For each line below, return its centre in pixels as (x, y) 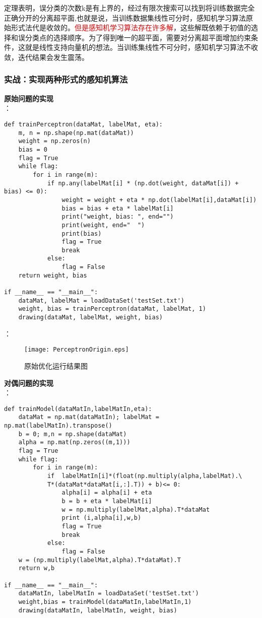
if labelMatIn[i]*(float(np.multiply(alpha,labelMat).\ (145, 476)
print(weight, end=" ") (103, 225)
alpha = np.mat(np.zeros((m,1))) (74, 442)
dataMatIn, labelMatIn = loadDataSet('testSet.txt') (109, 594)
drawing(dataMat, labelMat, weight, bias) (90, 318)
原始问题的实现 (29, 98)
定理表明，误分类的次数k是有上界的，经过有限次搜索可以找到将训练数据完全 (129, 8)
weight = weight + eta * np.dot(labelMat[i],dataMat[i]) (159, 200)
